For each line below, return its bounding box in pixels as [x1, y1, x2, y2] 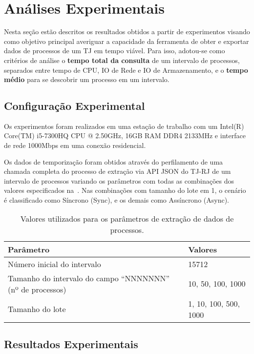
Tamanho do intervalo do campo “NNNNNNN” [8, 272, 170, 284]
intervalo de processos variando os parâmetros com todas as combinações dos [4, 175, 234, 186]
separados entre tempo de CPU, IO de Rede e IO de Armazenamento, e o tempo [4, 64, 248, 75]
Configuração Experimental [4, 98, 145, 113]
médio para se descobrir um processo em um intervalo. [4, 74, 169, 84]
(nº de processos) [8, 283, 66, 295]
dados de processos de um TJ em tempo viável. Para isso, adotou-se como [4, 45, 225, 56]
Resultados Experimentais [4, 336, 138, 352]
